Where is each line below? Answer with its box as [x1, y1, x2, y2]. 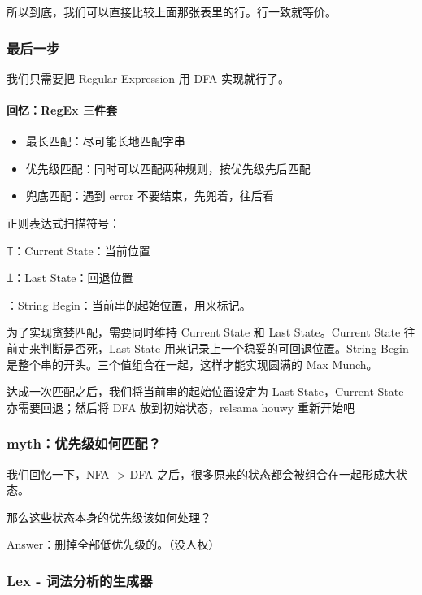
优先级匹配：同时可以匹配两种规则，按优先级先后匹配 [25, 159, 311, 176]
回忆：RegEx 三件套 [7, 102, 117, 118]
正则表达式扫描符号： [7, 214, 120, 231]
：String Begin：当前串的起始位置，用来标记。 [7, 296, 251, 313]
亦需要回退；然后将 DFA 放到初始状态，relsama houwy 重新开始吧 [7, 398, 355, 415]
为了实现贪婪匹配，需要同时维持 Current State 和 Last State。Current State [7, 324, 401, 341]
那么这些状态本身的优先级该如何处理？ [7, 508, 211, 525]
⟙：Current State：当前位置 [7, 241, 150, 258]
